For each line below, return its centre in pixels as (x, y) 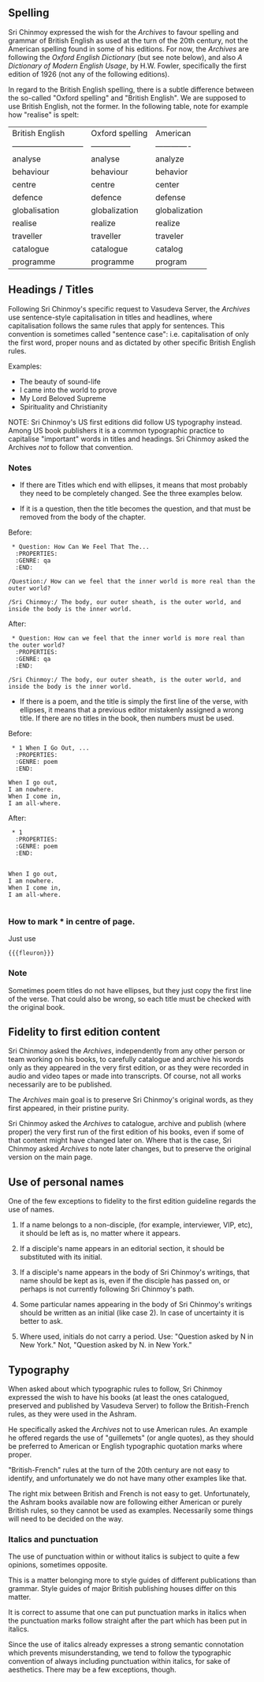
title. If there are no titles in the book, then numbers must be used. (127, 718)
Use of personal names (66, 1182)
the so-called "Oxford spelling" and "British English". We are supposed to (127, 97)
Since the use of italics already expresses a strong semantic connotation (126, 1645)
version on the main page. (50, 1157)
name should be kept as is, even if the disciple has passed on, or (125, 1281)
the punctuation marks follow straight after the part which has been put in (128, 1621)
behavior (171, 172)
